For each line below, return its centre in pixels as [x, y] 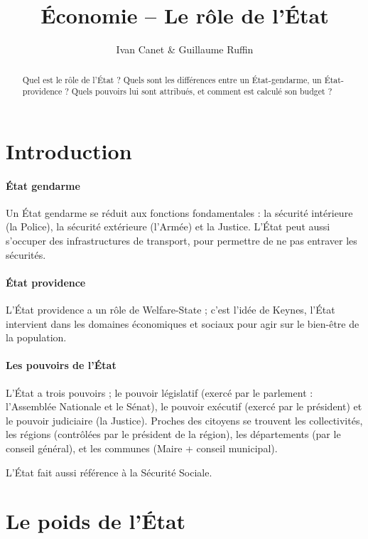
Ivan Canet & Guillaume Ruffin [185, 49]
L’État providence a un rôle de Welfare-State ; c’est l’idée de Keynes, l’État [171, 309]
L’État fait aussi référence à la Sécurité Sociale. [109, 472]
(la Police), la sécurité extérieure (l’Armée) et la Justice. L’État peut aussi [168, 226]
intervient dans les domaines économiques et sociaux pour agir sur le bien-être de [183, 323]
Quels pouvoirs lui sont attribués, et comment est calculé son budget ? [202, 91]
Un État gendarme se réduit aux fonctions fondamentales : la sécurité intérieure [179, 212]
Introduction [69, 150]
